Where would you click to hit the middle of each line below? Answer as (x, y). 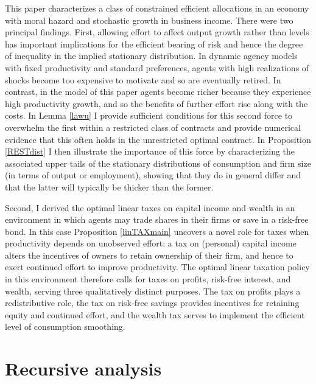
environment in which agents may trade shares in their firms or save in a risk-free (157, 219)
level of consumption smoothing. (65, 326)
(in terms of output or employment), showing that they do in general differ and (153, 175)
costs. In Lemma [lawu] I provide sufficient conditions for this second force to (149, 115)
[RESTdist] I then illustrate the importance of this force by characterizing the (150, 151)
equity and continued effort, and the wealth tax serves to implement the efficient (155, 314)
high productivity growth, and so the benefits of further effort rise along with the (156, 103)
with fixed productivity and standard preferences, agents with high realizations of (157, 67)
